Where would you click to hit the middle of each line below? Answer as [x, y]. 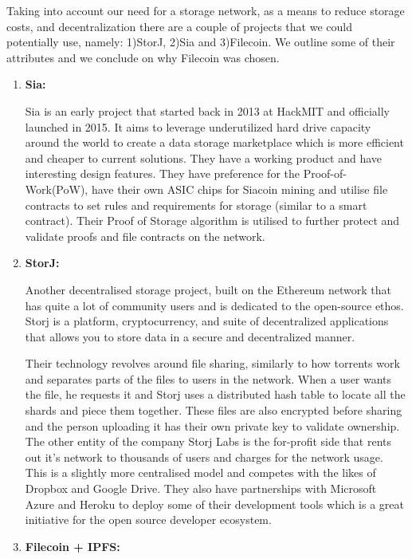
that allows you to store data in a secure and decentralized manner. [190, 336]
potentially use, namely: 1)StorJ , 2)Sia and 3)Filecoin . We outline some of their [201, 42]
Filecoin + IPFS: [73, 546]
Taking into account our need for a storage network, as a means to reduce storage [206, 10]
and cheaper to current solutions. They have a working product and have [203, 157]
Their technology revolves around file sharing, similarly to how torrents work [212, 363]
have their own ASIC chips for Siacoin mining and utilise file [239, 189]
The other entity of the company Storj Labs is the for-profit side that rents [208, 441]
